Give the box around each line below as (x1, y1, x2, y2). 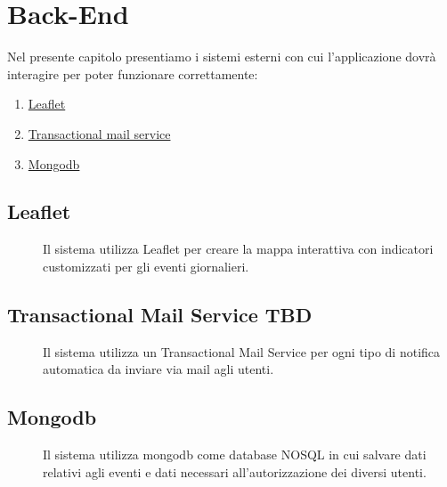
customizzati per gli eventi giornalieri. (43, 256, 249, 275)
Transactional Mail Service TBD (7, 300, 313, 328)
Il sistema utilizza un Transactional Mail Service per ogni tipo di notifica (43, 342, 441, 361)
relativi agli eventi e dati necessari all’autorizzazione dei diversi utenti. (43, 462, 427, 481)
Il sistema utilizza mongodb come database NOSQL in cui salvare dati (43, 445, 427, 464)
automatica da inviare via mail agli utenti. (43, 360, 274, 378)
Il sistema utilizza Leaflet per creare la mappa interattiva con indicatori (43, 239, 434, 258)
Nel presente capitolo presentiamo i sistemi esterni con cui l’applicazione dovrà (7, 47, 436, 66)
